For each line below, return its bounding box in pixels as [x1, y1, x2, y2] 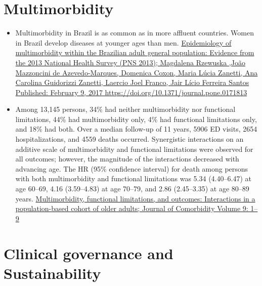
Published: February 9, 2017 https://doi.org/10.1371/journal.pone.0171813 [15, 87, 247, 97]
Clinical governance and [4, 242, 173, 263]
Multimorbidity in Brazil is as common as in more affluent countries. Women [15, 27, 254, 38]
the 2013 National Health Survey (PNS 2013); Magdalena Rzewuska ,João [15, 57, 245, 67]
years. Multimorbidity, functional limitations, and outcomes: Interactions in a [15, 193, 255, 203]
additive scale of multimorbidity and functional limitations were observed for [15, 143, 253, 154]
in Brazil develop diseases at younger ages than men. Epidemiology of [15, 37, 232, 48]
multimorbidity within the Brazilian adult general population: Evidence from [15, 47, 254, 58]
